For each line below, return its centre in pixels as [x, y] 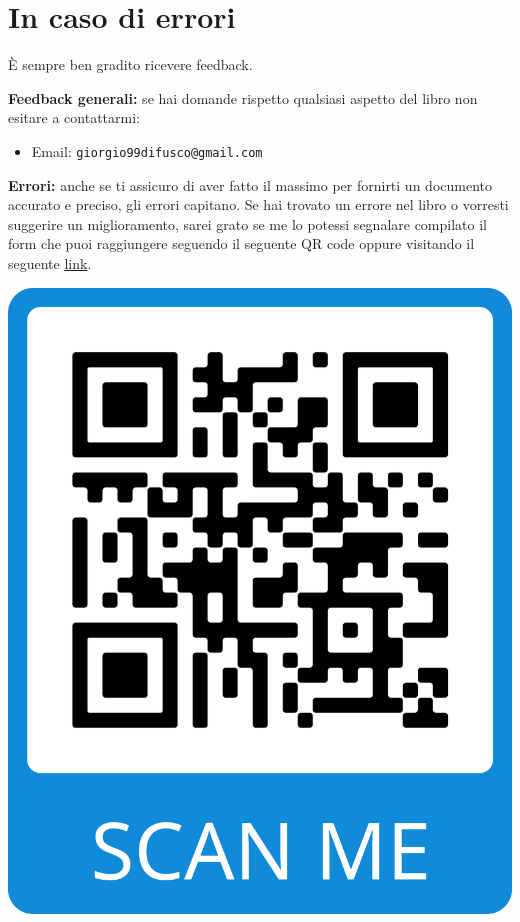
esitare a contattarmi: [74, 117]
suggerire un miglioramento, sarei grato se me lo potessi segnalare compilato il [247, 223]
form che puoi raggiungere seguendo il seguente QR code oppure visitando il [241, 243]
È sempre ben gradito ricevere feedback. [130, 64]
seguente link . [50, 262]
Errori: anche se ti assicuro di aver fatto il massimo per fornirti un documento [250, 184]
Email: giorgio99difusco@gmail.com [147, 150]
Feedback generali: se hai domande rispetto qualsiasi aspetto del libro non [243, 97]
